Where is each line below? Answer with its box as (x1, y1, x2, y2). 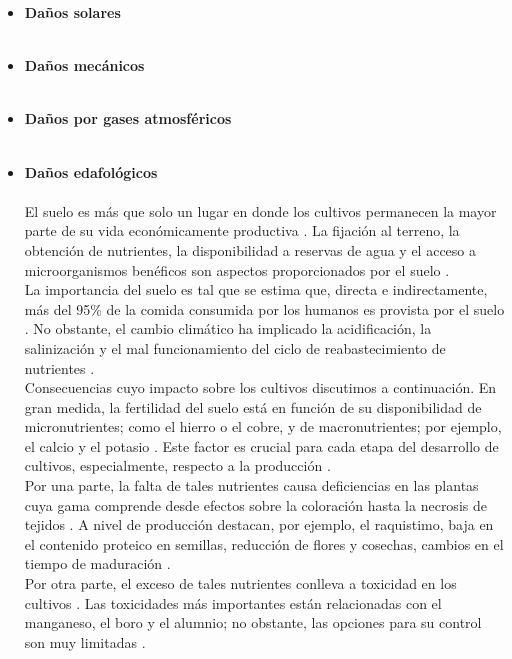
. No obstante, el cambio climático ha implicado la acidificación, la (24, 318, 432, 339)
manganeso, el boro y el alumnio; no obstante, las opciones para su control (24, 612, 482, 633)
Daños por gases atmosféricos (24, 108, 232, 129)
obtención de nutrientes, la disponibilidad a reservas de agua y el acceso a (24, 239, 477, 260)
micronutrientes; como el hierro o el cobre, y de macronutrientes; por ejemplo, (24, 416, 502, 437)
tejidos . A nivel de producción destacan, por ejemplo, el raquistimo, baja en (24, 514, 494, 535)
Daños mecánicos (24, 55, 145, 76)
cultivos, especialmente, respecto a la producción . (24, 455, 331, 476)
